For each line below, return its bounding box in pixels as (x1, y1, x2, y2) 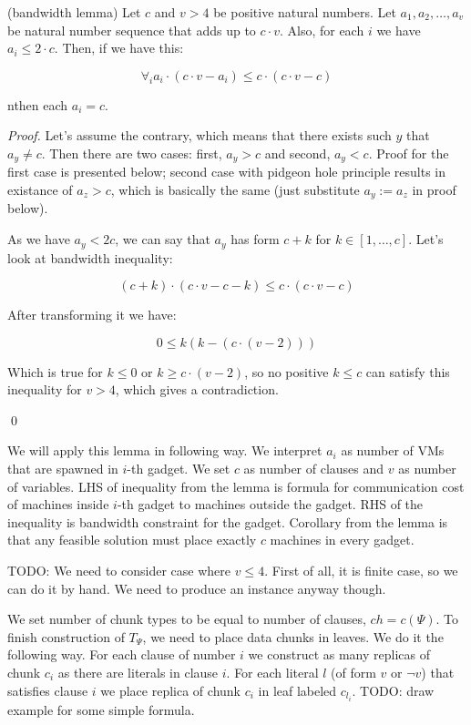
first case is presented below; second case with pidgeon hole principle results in (7, 162, 446, 181)
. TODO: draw (352, 680, 435, 699)
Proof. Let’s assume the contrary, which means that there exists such (7, 126, 392, 145)
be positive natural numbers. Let (213, 3, 396, 21)
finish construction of (7, 627, 125, 646)
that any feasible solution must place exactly (7, 530, 257, 549)
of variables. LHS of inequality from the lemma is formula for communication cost (7, 476, 465, 495)
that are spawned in (7, 459, 118, 478)
